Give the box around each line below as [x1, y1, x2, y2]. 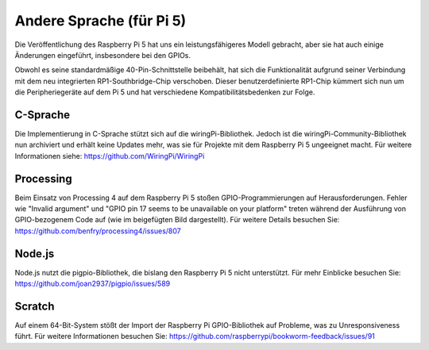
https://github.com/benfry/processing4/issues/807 [14, 226, 182, 236]
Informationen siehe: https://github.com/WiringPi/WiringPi [14, 151, 205, 160]
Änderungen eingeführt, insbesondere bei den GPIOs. [14, 50, 191, 60]
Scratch [14, 299, 55, 313]
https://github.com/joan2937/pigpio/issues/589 [14, 279, 171, 289]
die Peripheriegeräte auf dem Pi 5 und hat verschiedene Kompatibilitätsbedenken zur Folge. [14, 87, 315, 97]
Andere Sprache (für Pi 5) [14, 12, 187, 29]
